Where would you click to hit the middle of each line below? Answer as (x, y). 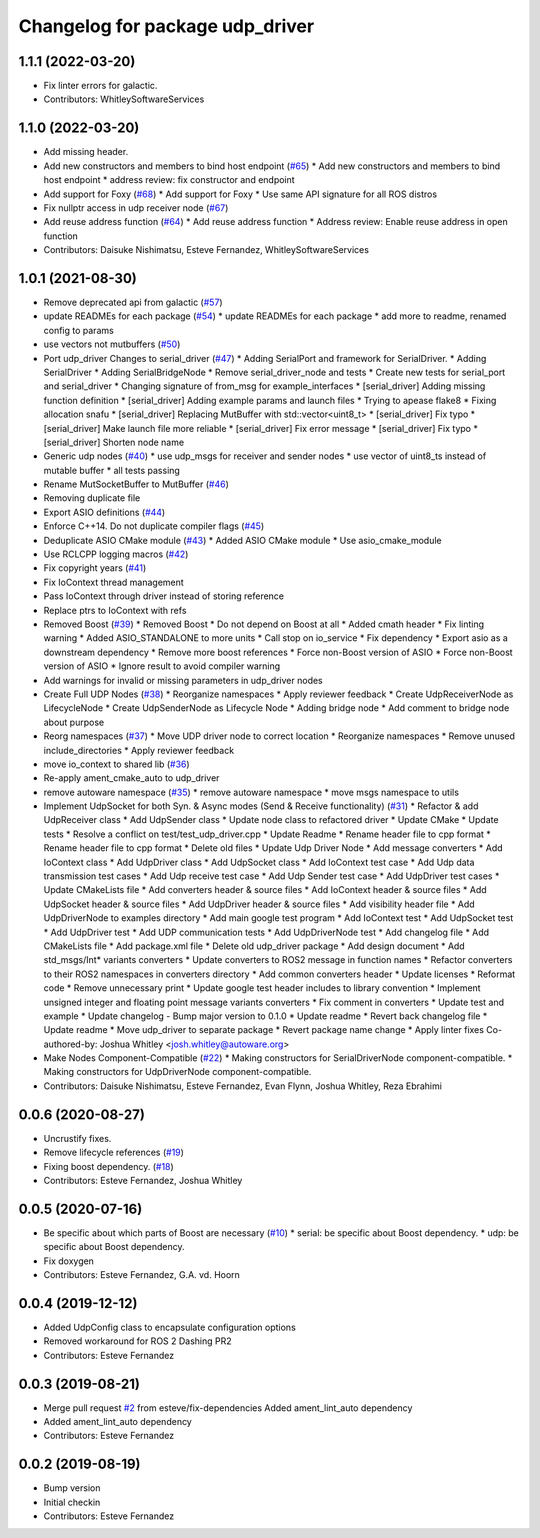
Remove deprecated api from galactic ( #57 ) (133, 302)
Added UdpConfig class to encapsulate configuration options (170, 1327)
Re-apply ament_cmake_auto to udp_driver (131, 778)
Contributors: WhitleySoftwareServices (124, 99)
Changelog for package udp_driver (166, 26)
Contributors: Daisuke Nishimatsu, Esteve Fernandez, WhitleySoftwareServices (206, 250)
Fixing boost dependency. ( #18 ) (108, 1166)
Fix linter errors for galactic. (100, 86)
